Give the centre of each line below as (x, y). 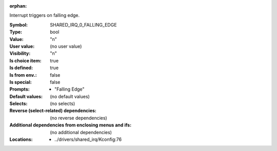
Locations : (21, 139)
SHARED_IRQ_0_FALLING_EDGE (84, 25)
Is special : (21, 82)
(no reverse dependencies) (78, 118)
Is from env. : (23, 75)
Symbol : (19, 25)
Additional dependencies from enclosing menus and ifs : (71, 125)
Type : (16, 32)
